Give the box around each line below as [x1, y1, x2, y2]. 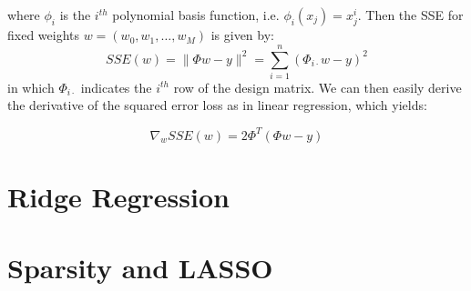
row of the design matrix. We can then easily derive [173, 77, 462, 96]
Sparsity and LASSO [7, 249, 273, 286]
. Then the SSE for [357, 5, 464, 24]
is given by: [210, 25, 274, 45]
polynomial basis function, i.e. [112, 5, 280, 24]
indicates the [80, 77, 152, 96]
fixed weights [7, 25, 80, 45]
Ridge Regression [7, 177, 230, 215]
